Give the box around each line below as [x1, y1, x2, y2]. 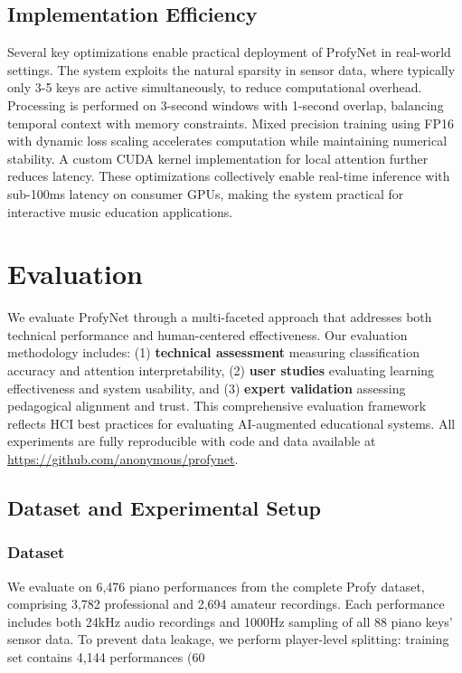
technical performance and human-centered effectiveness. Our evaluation [7, 325, 408, 344]
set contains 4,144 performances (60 [7, 647, 205, 666]
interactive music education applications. [7, 202, 233, 221]
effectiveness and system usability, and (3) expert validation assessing [7, 378, 406, 397]
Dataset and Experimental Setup [7, 494, 321, 521]
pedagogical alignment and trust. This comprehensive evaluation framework [7, 396, 427, 415]
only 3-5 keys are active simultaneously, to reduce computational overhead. [7, 78, 422, 97]
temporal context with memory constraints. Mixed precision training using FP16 [7, 113, 455, 132]
